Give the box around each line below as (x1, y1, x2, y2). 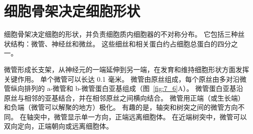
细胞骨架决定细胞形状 (4, 1, 141, 21)
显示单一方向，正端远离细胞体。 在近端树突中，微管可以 (67, 111, 247, 121)
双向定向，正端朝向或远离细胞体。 (4, 121, 113, 131)
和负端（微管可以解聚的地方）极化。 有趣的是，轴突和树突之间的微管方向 (4, 102, 238, 112)
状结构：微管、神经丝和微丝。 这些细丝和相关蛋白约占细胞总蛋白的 (4, 38, 217, 48)
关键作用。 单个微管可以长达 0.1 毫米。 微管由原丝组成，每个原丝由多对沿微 (4, 74, 247, 84)
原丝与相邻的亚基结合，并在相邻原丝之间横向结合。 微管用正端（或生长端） (4, 92, 245, 103)
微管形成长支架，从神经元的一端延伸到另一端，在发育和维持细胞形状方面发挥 (4, 64, 249, 74)
